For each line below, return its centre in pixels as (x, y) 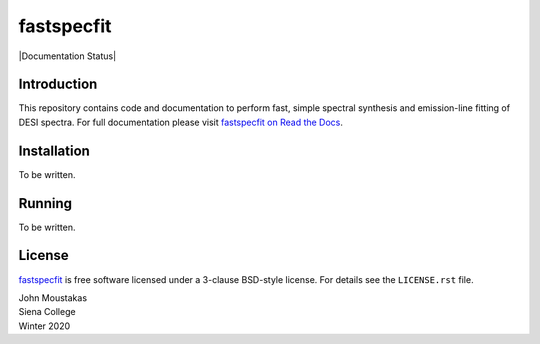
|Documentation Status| (67, 56)
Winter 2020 (44, 326)
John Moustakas (53, 297)
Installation (54, 150)
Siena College (47, 312)
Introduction (58, 84)
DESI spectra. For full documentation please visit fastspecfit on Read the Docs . (181, 122)
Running (45, 203)
